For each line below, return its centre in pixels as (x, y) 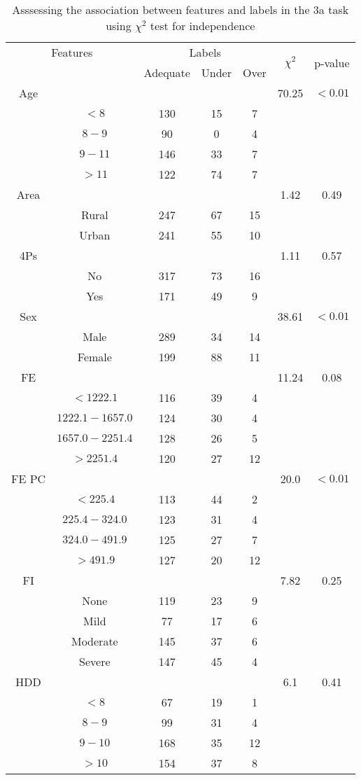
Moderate (94, 641)
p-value (332, 62)
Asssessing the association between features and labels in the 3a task (180, 9)
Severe (95, 661)
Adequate (167, 72)
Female (94, 357)
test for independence (203, 26)
